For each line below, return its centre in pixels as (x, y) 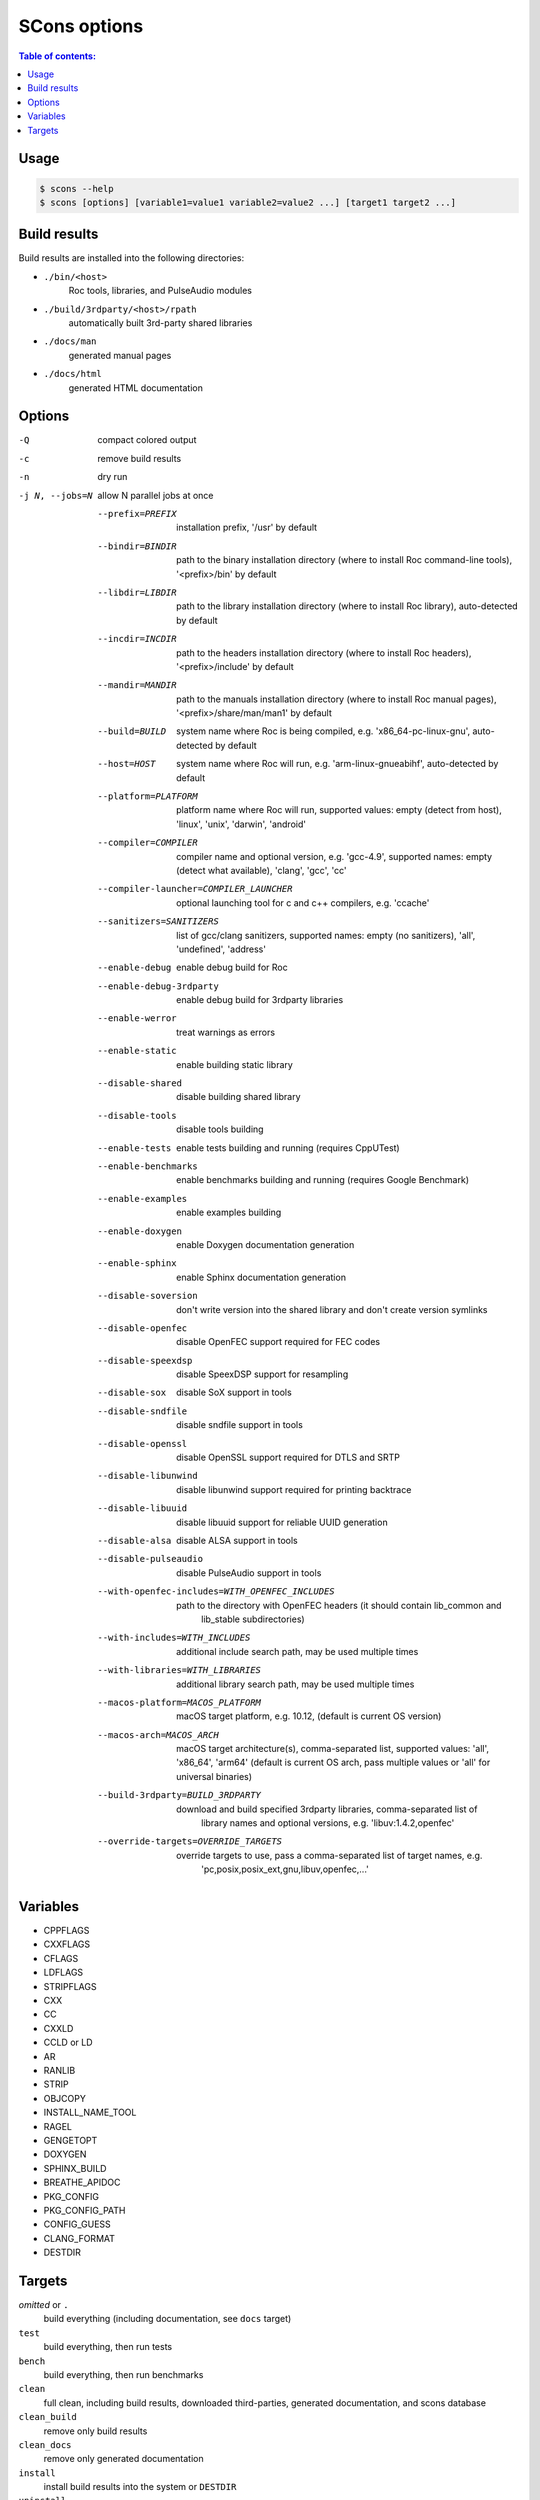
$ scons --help (76, 188)
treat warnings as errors (225, 1032)
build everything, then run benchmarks (123, 2374)
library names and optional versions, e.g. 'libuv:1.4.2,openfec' (328, 1823)
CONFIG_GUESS (77, 2224)
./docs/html (72, 374)
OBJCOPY (65, 2098)
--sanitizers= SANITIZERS (158, 921)
